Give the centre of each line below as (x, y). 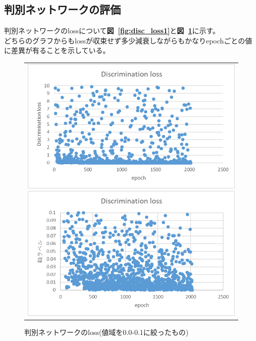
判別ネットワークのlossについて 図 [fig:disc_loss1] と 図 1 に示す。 (112, 31)
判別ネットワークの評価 (62, 9)
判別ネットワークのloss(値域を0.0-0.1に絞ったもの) (107, 332)
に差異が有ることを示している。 (57, 50)
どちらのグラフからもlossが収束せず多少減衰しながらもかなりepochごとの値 (128, 40)
